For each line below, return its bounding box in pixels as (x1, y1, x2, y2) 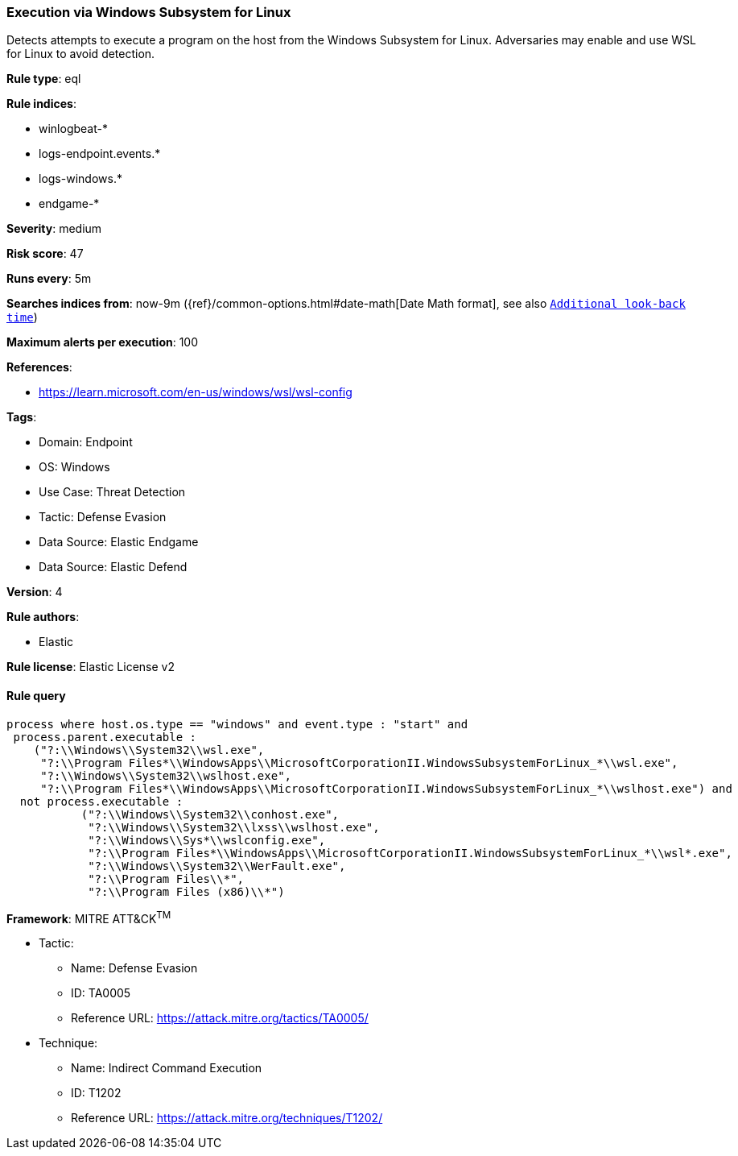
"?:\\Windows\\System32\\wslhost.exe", (40, 769, 292, 782)
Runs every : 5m (6, 271, 92, 286)
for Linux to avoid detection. (6, 47, 155, 61)
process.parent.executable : (13, 730, 197, 744)
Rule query (6, 688, 66, 702)
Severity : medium (6, 222, 102, 236)
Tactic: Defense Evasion (39, 510, 167, 524)
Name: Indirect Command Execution (71, 1061, 262, 1075)
